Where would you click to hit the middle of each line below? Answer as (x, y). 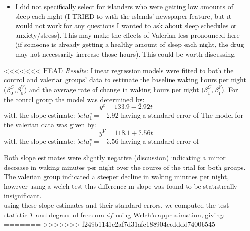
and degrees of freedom (70, 214)
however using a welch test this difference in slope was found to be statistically (121, 186)
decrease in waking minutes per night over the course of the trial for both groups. (125, 167)
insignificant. (23, 195)
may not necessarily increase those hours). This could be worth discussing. (126, 54)
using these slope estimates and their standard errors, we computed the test (117, 205)
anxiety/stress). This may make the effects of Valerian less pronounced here (127, 35)
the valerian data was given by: (50, 124)
